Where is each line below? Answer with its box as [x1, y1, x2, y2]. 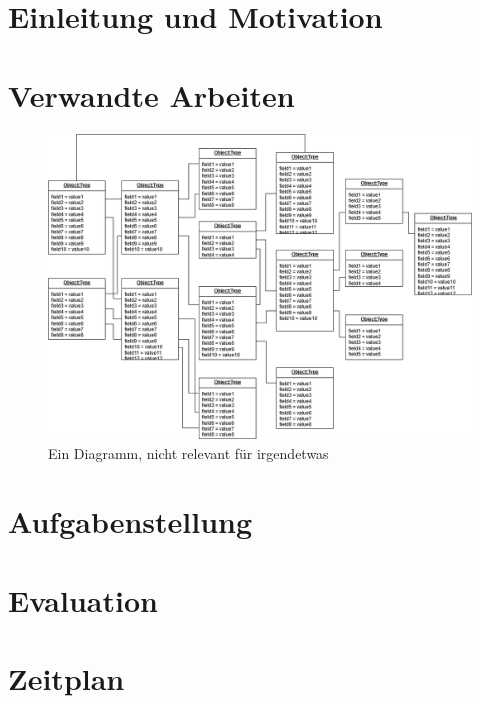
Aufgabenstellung [8, 501, 253, 542]
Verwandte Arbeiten [8, 74, 295, 115]
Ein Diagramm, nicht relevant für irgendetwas [48, 442, 329, 463]
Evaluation [8, 579, 158, 620]
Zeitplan [8, 658, 125, 699]
